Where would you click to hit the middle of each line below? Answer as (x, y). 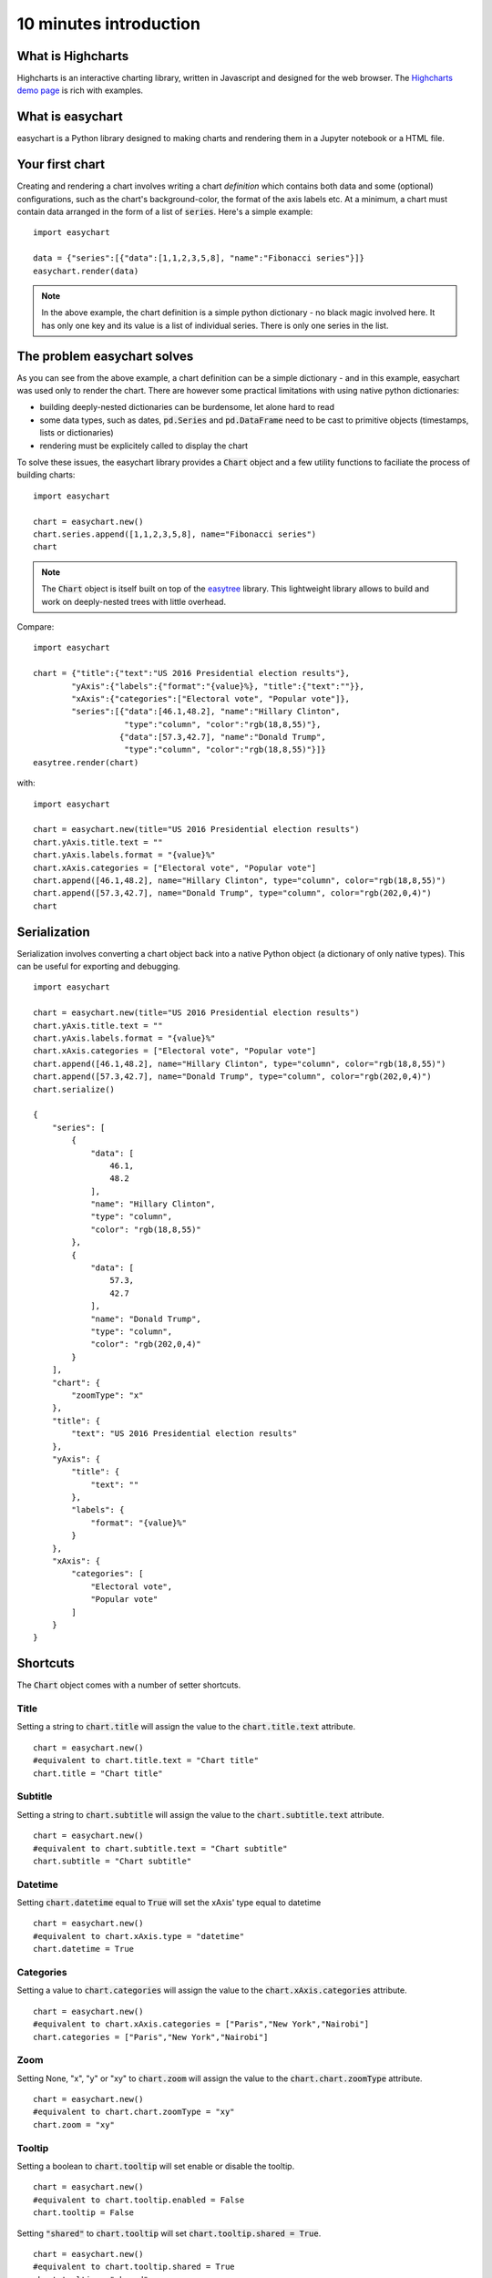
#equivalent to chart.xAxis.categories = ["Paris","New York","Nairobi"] (201, 2024)
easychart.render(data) (86, 271)
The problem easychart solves (105, 356)
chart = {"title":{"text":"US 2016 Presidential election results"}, (192, 673)
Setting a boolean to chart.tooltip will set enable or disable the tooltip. (156, 2166)
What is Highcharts (73, 56)
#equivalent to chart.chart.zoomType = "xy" (134, 2112)
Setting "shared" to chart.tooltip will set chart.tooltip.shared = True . (169, 2233)
